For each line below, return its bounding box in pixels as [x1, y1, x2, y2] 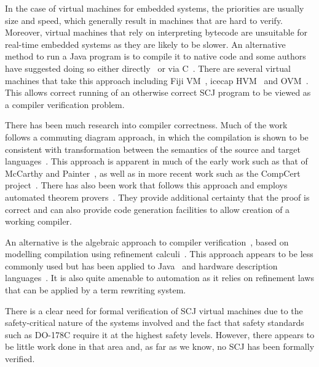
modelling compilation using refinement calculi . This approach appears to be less [5, 247, 313, 260]
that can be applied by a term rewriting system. [5, 284, 186, 296]
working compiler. [5, 215, 72, 228]
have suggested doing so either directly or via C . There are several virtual [5, 61, 291, 74]
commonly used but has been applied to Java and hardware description [5, 259, 278, 272]
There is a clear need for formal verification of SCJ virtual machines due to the [5, 304, 303, 317]
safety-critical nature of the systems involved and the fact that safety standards [5, 316, 304, 329]
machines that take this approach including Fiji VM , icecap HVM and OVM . [5, 74, 309, 87]
